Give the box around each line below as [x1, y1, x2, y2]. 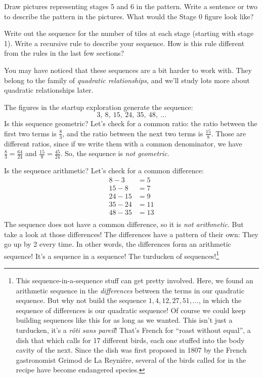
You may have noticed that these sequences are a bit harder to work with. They [4, 64, 252, 75]
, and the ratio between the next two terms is [62, 128, 203, 138]
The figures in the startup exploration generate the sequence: [4, 101, 193, 112]
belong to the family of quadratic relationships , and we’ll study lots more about [4, 74, 250, 85]
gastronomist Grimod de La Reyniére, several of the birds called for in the [16, 354, 246, 365]
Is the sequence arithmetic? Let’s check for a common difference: [4, 165, 204, 176]
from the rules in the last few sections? [4, 48, 124, 58]
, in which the [198, 295, 242, 306]
